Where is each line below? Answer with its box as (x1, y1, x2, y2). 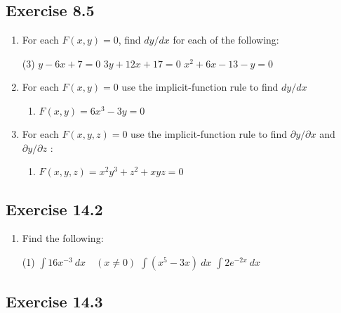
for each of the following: (173, 32, 279, 47)
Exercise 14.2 (6, 198, 103, 219)
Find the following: (22, 231, 104, 245)
